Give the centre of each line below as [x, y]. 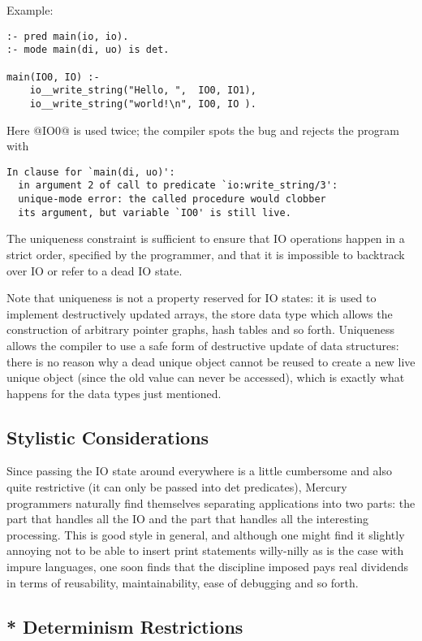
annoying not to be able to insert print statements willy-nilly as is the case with [205, 550]
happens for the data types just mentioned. [114, 393]
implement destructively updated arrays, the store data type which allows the [200, 313]
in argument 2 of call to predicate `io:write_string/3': [178, 186]
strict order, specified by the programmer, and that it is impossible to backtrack [206, 254]
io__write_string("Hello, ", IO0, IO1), [143, 91]
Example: [30, 10]
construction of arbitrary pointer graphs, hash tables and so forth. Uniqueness [201, 329]
